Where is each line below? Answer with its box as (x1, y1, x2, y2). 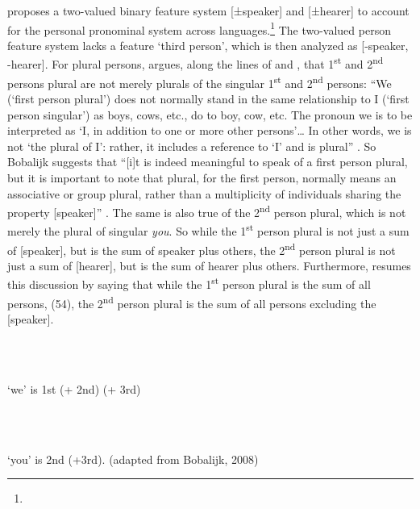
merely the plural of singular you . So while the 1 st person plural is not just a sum (7, 220, 410, 239)
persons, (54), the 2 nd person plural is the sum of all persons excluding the (7, 292, 376, 311)
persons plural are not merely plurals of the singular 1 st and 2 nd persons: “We (7, 72, 392, 91)
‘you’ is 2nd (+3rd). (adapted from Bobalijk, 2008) (7, 450, 259, 467)
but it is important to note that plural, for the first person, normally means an (7, 169, 397, 186)
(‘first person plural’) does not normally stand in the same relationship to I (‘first (7, 90, 410, 106)
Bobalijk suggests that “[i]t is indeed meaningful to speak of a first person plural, (7, 153, 408, 170)
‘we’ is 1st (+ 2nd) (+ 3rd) (7, 380, 141, 397)
